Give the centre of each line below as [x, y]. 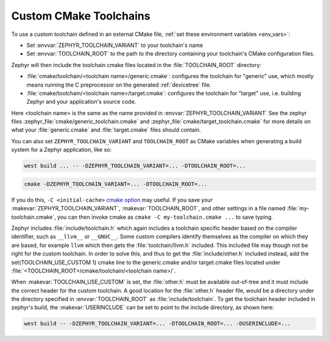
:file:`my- [298, 208]
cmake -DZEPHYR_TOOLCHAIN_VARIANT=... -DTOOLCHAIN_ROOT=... [116, 184]
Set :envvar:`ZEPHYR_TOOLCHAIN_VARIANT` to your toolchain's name [115, 45]
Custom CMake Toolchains [81, 16]
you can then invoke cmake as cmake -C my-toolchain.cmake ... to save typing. [165, 217]
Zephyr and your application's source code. [81, 102]
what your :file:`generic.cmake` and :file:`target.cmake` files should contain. [106, 130]
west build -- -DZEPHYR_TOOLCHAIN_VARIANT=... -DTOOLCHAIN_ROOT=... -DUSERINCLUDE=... [157, 324]
